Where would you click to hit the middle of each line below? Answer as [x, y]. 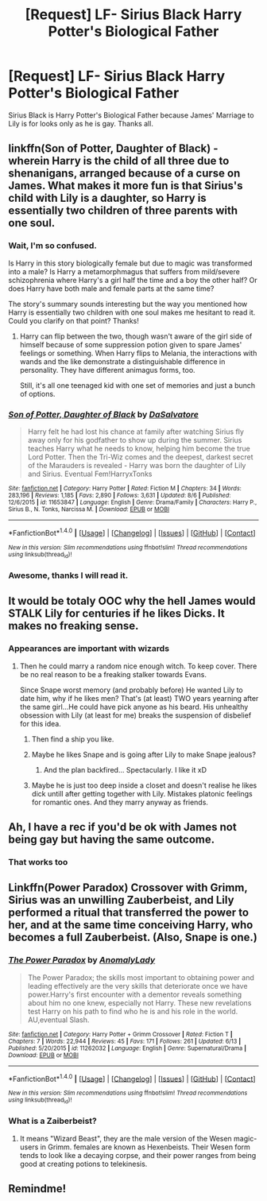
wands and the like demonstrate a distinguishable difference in [122, 361]
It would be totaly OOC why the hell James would [132, 601]
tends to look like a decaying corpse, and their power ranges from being [138, 1155]
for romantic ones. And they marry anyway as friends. [120, 802]
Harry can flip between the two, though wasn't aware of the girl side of [136, 336]
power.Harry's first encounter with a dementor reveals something [135, 994]
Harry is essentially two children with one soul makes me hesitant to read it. [132, 312]
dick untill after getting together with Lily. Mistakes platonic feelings [142, 793]
